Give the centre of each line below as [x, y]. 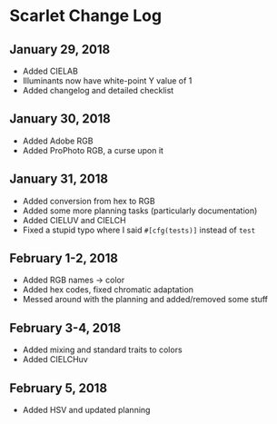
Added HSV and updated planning [86, 410]
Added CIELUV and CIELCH [74, 220]
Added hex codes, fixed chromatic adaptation [108, 290]
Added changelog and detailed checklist [98, 90]
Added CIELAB [50, 71]
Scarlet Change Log [85, 16]
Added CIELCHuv [55, 360]
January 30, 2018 [60, 119]
